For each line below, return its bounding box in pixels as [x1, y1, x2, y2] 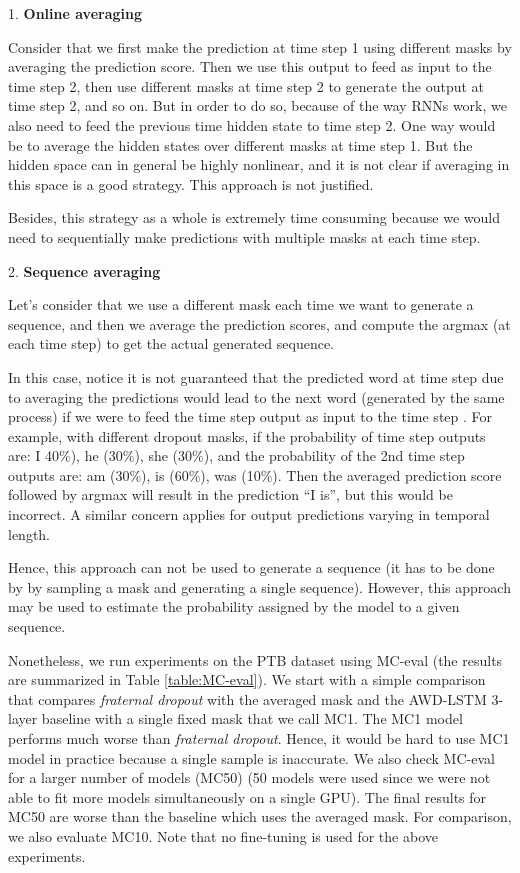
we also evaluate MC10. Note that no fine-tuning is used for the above [8, 825, 438, 846]
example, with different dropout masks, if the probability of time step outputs [8, 425, 486, 446]
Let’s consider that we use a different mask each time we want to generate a [8, 294, 474, 315]
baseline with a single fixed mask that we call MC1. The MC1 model [41, 708, 463, 729]
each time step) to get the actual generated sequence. [8, 333, 335, 354]
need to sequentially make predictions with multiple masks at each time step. [8, 226, 481, 247]
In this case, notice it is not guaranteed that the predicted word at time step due [8, 366, 504, 387]
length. [8, 523, 51, 544]
